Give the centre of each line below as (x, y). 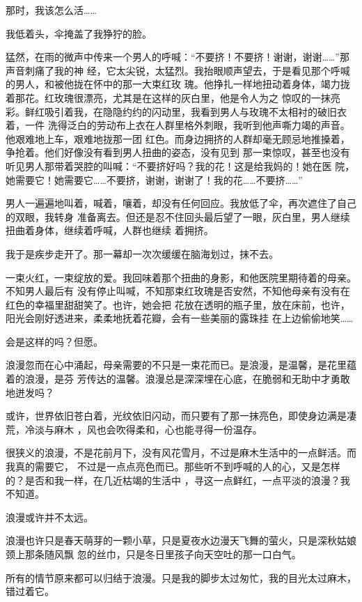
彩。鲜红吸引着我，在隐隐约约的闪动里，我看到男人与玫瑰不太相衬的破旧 (171, 111)
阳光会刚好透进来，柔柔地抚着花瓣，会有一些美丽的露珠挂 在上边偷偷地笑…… (180, 318)
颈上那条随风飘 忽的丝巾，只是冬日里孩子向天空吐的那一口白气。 (154, 554)
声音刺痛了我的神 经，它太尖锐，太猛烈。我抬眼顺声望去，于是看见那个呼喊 (178, 70)
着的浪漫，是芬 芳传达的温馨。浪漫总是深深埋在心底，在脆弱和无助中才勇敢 (178, 379)
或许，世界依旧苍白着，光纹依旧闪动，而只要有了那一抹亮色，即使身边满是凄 (181, 416)
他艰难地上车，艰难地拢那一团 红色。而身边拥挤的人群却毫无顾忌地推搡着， (178, 138)
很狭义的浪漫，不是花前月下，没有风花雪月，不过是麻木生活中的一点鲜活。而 (181, 453)
